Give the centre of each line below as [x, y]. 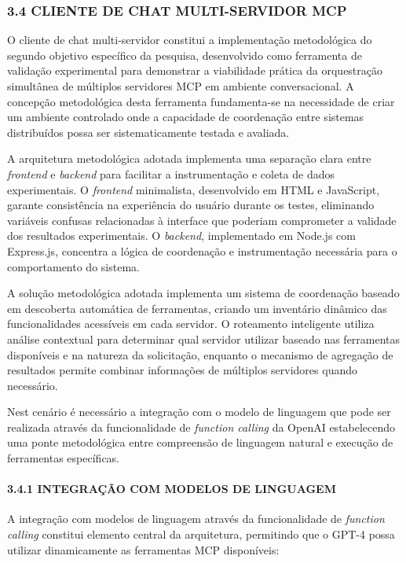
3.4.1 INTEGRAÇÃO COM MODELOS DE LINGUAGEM [172, 489]
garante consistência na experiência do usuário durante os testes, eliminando [191, 205]
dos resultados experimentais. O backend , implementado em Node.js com [181, 236]
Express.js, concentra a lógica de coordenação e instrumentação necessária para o [202, 250]
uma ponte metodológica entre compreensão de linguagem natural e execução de [200, 442]
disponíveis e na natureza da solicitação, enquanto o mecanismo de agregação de [200, 354]
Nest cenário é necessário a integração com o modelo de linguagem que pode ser [199, 412]
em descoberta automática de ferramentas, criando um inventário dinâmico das [197, 308]
